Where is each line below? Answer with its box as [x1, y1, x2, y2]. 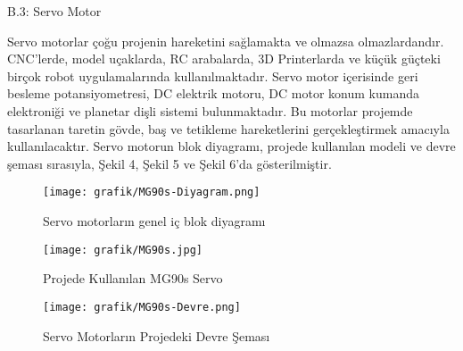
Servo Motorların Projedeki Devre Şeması [43, 326, 270, 345]
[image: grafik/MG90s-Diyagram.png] [43, 186, 260, 199]
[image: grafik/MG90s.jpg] [43, 243, 203, 256]
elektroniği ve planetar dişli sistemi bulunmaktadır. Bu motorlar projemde [7, 101, 413, 120]
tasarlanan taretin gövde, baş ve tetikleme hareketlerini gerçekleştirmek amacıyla [7, 119, 450, 138]
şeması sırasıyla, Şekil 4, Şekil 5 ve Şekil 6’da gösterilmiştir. [7, 154, 332, 172]
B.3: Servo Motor [7, 2, 102, 20]
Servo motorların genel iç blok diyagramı [43, 212, 266, 230]
